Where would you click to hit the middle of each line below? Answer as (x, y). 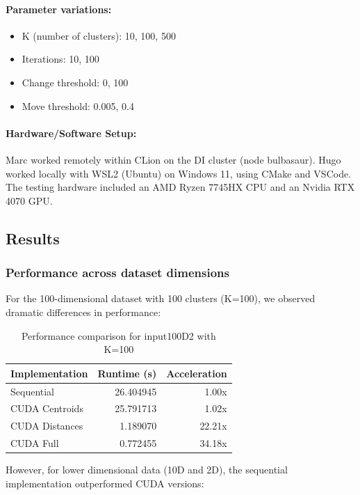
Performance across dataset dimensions (117, 273)
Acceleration (197, 373)
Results (33, 238)
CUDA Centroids (47, 408)
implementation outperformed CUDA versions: (105, 483)
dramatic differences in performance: (83, 312)
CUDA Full (35, 443)
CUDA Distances (47, 426)
